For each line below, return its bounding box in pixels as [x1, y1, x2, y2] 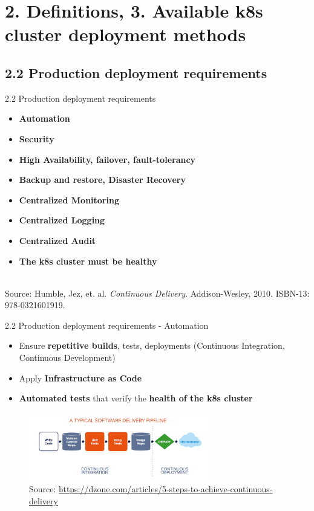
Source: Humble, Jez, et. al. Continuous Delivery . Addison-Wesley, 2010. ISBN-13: [5, 286, 310, 299]
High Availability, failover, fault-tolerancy [19, 153, 196, 165]
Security [19, 132, 54, 145]
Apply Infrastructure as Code [19, 371, 142, 384]
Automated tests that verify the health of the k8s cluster [19, 392, 253, 404]
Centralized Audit [19, 234, 96, 246]
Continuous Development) [19, 351, 116, 364]
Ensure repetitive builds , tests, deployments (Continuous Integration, [19, 339, 285, 352]
